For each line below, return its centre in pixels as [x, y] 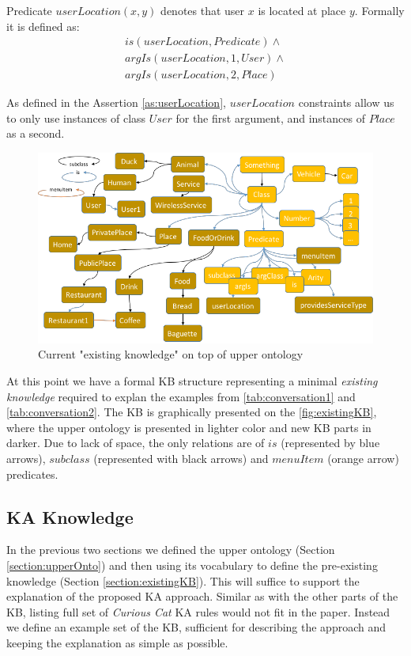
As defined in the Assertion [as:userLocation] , [116, 102]
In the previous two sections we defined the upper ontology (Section [171, 550]
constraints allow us [346, 102]
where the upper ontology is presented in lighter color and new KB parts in [189, 427]
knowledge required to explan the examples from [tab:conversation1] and [181, 396]
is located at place [302, 10]
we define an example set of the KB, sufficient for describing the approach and [196, 627]
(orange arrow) [363, 459]
